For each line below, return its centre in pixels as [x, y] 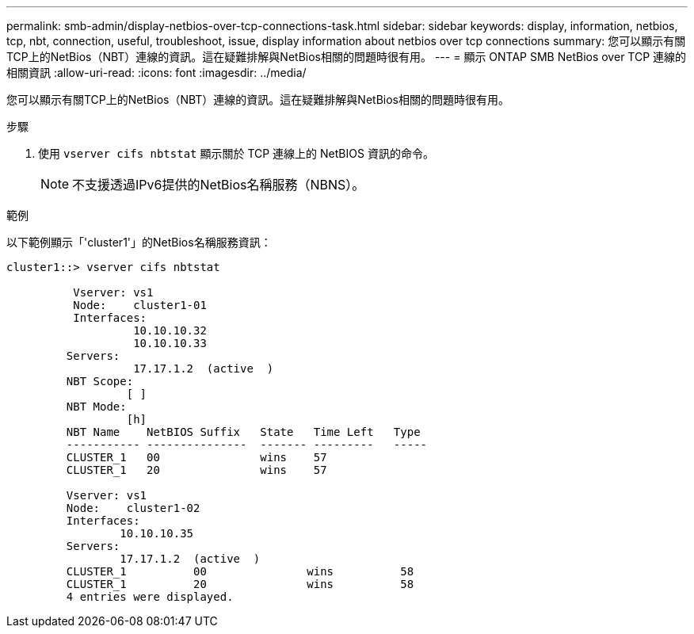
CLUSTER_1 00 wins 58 [240, 571]
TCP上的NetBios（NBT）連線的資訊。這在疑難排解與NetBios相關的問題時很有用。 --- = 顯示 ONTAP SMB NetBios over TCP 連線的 [347, 57]
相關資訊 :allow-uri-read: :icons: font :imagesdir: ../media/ [156, 73]
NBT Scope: [100, 381]
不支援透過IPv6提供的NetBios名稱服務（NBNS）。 [219, 185]
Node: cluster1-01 [140, 305]
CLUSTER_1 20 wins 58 [240, 584]
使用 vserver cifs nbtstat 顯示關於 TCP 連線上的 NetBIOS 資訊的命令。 [236, 153]
